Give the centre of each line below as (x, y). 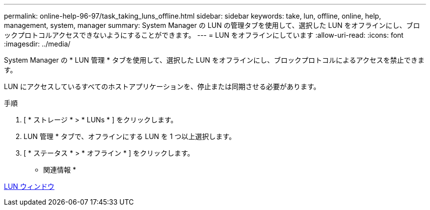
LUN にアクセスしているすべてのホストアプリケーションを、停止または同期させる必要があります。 (162, 86)
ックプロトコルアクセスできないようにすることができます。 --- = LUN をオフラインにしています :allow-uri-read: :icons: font (204, 35)
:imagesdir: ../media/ (37, 44)
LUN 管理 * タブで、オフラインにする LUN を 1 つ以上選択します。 (130, 136)
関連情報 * (60, 170)
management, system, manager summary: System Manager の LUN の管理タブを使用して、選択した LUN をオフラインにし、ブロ (212, 25)
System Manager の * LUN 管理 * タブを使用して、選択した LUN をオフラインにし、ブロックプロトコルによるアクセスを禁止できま (214, 60)
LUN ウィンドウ (29, 186)
